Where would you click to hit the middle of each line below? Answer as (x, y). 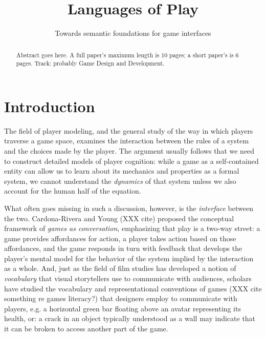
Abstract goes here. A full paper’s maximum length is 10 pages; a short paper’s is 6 (127, 55)
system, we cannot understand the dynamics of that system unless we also (120, 181)
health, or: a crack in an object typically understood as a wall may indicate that (130, 318)
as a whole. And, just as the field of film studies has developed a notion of (120, 268)
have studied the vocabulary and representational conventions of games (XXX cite (133, 288)
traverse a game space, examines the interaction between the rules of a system (127, 141)
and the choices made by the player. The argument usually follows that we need (129, 150)
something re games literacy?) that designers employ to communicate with (121, 298)
